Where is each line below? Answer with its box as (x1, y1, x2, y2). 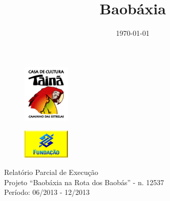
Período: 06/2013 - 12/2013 (4, 187, 90, 197)
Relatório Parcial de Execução (4, 166, 99, 177)
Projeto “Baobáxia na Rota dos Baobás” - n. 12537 (4, 176, 164, 187)
